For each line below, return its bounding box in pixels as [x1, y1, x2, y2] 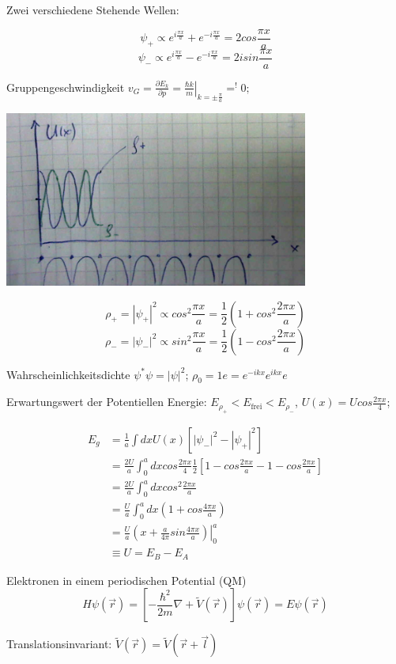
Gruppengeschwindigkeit [6, 78, 125, 95]
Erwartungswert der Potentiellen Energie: [6, 393, 207, 410]
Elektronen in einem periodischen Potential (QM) [6, 571, 247, 588]
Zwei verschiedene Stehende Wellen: [6, 2, 179, 17]
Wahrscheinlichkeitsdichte [6, 366, 130, 382]
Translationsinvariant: [6, 636, 112, 652]
